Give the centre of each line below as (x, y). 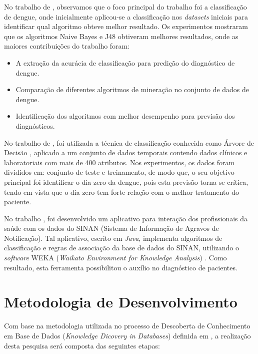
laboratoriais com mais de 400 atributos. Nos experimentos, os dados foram (119, 162)
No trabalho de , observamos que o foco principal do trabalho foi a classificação (125, 7)
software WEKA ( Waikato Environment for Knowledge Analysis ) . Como (115, 258)
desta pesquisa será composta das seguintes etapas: (82, 345)
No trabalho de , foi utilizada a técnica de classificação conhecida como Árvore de (129, 142)
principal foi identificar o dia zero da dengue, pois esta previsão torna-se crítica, (126, 182)
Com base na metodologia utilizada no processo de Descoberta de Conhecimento (127, 326)
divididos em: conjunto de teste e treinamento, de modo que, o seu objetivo (119, 172)
